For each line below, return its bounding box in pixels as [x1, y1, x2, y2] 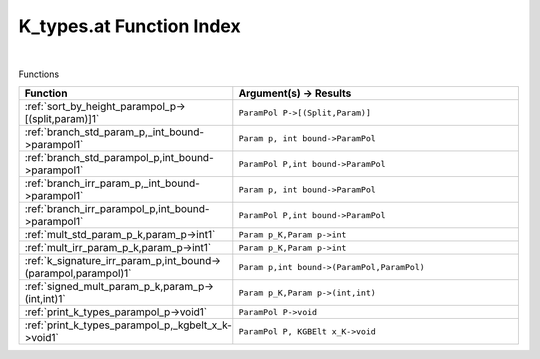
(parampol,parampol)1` [24, 266, 132, 280]
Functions [18, 68, 60, 80]
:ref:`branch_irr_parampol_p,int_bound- [24, 202, 210, 216]
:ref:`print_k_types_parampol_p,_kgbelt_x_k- [24, 318, 232, 332]
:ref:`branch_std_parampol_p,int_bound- [24, 151, 214, 165]
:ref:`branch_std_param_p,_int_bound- [24, 125, 205, 139]
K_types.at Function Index [18, 15, 241, 37]
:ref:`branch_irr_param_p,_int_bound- [24, 176, 200, 190]
